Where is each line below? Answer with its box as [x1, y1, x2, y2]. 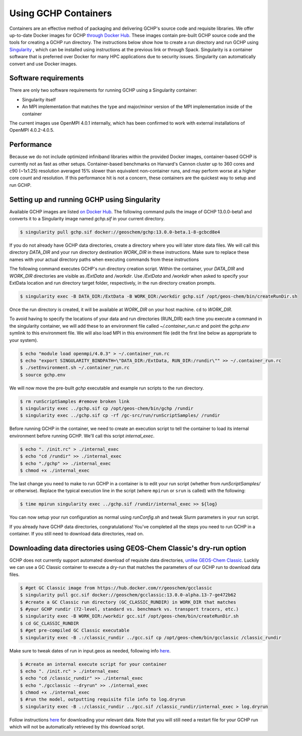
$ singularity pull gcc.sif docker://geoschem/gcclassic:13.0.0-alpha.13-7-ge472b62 [20, 592, 236, 598]
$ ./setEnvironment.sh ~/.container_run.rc [20, 365, 130, 371]
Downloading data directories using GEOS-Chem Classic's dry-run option [9, 544, 246, 552]
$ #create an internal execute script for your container [20, 661, 167, 667]
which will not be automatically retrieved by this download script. [9, 724, 145, 730]
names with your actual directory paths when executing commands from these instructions [9, 256, 199, 262]
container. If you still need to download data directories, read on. [9, 531, 144, 537]
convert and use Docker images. [9, 61, 77, 67]
